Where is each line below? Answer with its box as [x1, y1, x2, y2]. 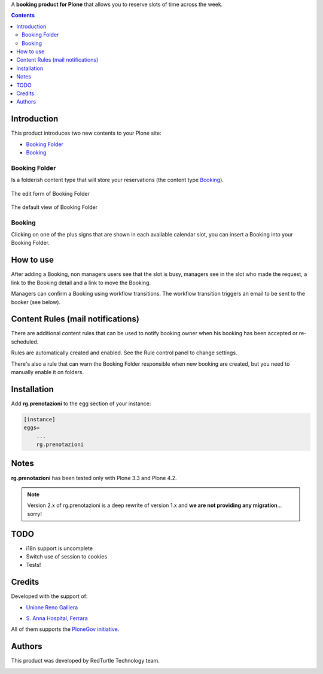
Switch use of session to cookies [26, 553, 108, 560]
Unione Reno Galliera [26, 603, 78, 611]
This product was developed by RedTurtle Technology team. [11, 657, 160, 664]
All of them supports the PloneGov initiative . [11, 626, 120, 633]
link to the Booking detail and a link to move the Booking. [11, 279, 151, 286]
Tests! [26, 561, 41, 569]
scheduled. [11, 338, 39, 345]
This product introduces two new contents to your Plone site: [11, 129, 161, 137]
